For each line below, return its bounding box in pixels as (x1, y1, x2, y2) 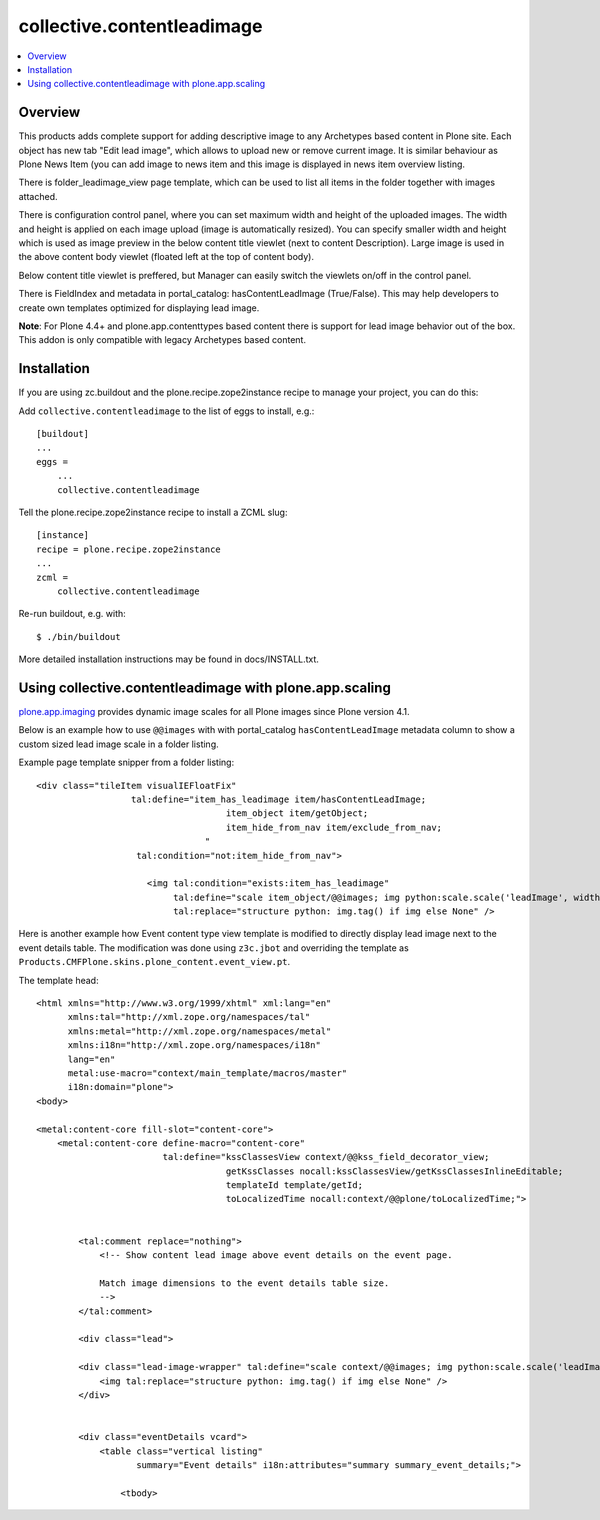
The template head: (18, 974, 99, 986)
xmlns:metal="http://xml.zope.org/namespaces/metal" (67, 1025, 332, 1037)
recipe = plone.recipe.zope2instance (36, 543, 222, 555)
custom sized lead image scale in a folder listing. (18, 738, 219, 750)
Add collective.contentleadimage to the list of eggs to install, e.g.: (18, 405, 315, 417)
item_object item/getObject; (225, 808, 369, 819)
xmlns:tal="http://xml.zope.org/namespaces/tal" (67, 1011, 311, 1023)
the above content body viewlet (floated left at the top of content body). (18, 251, 315, 263)
